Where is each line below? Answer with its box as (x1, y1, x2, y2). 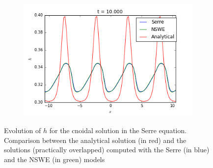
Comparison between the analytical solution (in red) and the (4, 135, 186, 145)
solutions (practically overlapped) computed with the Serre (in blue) (4, 144, 210, 155)
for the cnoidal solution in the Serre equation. (49, 125, 187, 135)
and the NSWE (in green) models (4, 154, 105, 164)
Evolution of (4, 125, 41, 135)
